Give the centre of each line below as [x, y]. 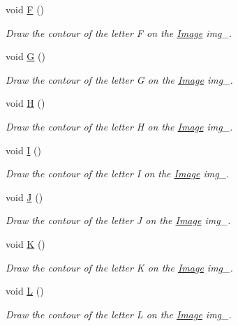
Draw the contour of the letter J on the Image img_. [118, 220]
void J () [24, 197]
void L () [25, 291]
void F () [25, 9]
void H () [25, 103]
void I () [23, 150]
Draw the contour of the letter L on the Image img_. [119, 314]
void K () [25, 243]
